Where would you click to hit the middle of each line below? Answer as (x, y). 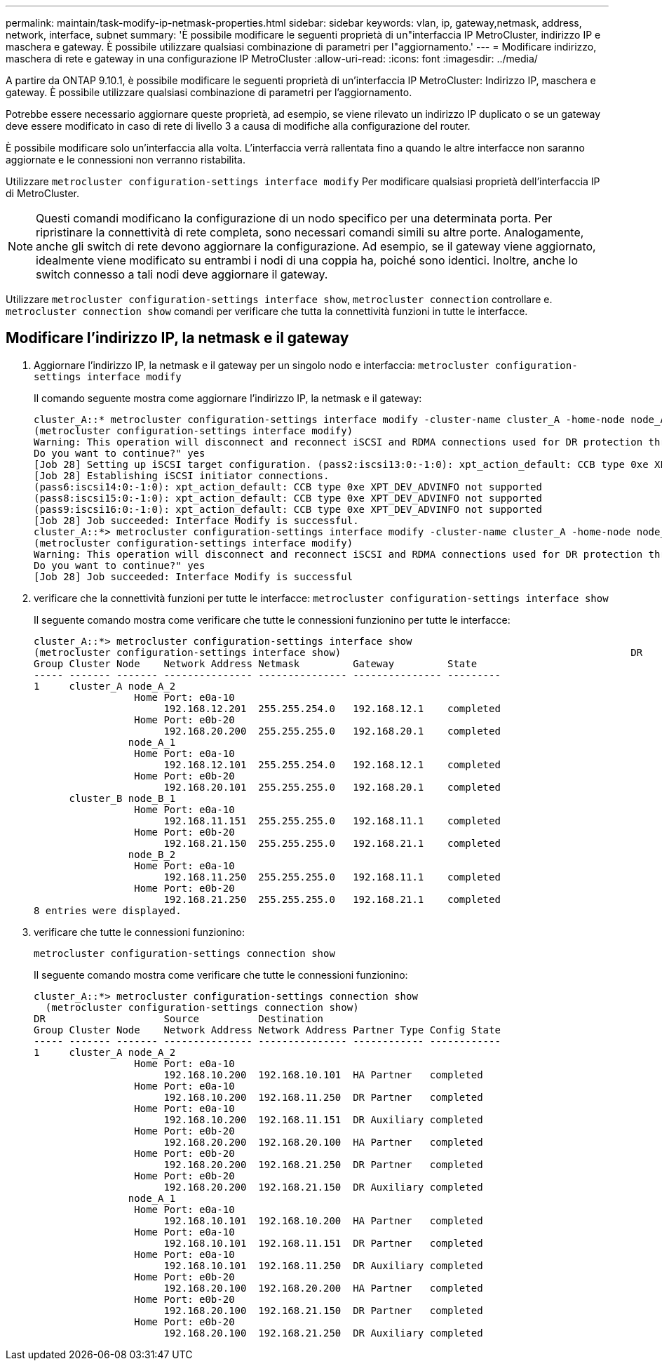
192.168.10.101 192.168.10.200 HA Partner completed (323, 1220)
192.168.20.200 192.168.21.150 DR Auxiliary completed (323, 1187)
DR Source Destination (179, 1018)
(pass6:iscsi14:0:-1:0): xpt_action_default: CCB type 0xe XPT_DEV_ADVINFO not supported (288, 487)
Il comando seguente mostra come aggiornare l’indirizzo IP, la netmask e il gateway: (228, 398)
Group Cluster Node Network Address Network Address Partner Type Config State (267, 1030)
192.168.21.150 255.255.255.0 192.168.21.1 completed (332, 843)
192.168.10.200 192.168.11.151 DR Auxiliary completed (323, 1119)
